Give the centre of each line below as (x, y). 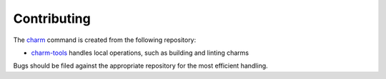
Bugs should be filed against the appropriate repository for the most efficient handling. (140, 66)
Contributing (52, 19)
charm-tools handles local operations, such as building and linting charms (140, 53)
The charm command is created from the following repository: (105, 40)
